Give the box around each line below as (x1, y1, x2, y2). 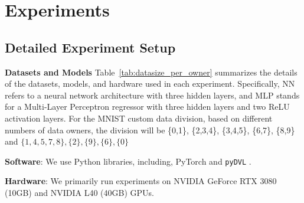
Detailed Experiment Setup (5, 38, 176, 56)
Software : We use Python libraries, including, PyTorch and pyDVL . (5, 155, 251, 167)
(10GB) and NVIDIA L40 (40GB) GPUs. (5, 186, 154, 198)
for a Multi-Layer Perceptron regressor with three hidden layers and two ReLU (5, 100, 290, 113)
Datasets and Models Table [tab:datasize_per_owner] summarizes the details (5, 66, 298, 78)
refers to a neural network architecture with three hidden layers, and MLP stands (5, 89, 300, 101)
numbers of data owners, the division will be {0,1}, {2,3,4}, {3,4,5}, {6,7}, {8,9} (5, 123, 295, 136)
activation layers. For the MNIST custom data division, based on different (5, 112, 273, 124)
